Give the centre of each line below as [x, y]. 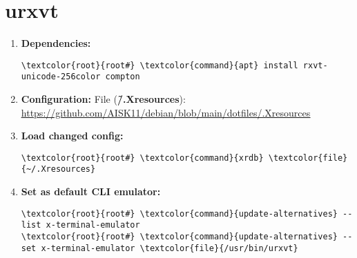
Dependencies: [56, 43]
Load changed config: [72, 136]
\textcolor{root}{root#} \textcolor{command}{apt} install [160, 65]
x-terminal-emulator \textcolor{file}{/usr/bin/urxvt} [170, 248]
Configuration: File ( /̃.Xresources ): [103, 99]
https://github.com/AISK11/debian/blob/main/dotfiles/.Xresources [166, 112]
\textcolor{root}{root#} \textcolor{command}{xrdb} [142, 158]
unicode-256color [61, 77]
